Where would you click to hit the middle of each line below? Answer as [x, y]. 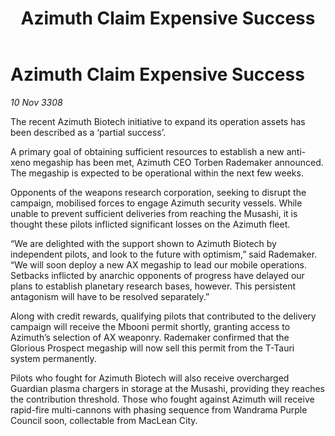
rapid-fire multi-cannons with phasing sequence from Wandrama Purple [159, 409]
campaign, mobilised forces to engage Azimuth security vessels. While [156, 203]
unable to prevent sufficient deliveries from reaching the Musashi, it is [154, 213]
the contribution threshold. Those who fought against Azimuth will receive [162, 399]
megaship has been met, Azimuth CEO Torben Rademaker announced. [178, 162]
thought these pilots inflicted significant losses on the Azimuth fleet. [150, 224]
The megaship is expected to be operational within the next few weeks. [157, 173]
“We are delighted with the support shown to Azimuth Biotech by [143, 243]
